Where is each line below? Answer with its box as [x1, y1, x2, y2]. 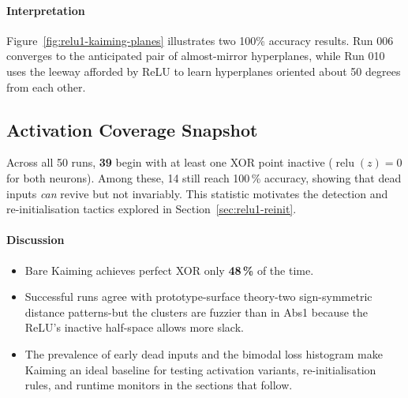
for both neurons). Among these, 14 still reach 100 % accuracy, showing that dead [6, 169, 402, 186]
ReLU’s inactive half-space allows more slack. [24, 319, 244, 336]
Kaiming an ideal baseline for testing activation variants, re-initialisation [24, 361, 376, 377]
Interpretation [6, 2, 85, 18]
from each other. [6, 78, 86, 95]
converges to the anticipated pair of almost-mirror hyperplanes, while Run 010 [6, 47, 385, 64]
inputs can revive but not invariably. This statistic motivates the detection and [6, 185, 388, 201]
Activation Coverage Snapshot [6, 117, 258, 141]
